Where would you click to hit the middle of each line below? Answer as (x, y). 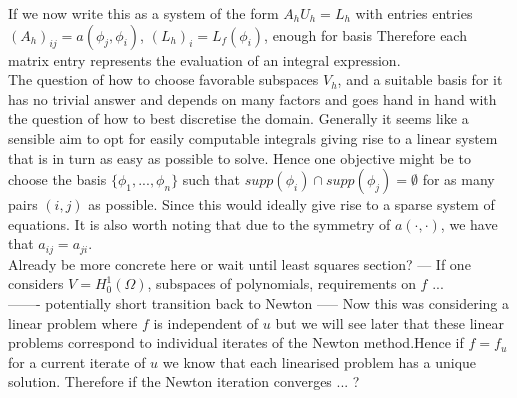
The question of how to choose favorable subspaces (163, 79)
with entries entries (414, 13)
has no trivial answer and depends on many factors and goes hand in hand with (252, 98)
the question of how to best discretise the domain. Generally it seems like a (238, 118)
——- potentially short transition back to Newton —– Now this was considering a (258, 302)
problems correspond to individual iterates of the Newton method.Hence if (236, 342)
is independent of (206, 322)
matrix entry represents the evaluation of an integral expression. (204, 59)
